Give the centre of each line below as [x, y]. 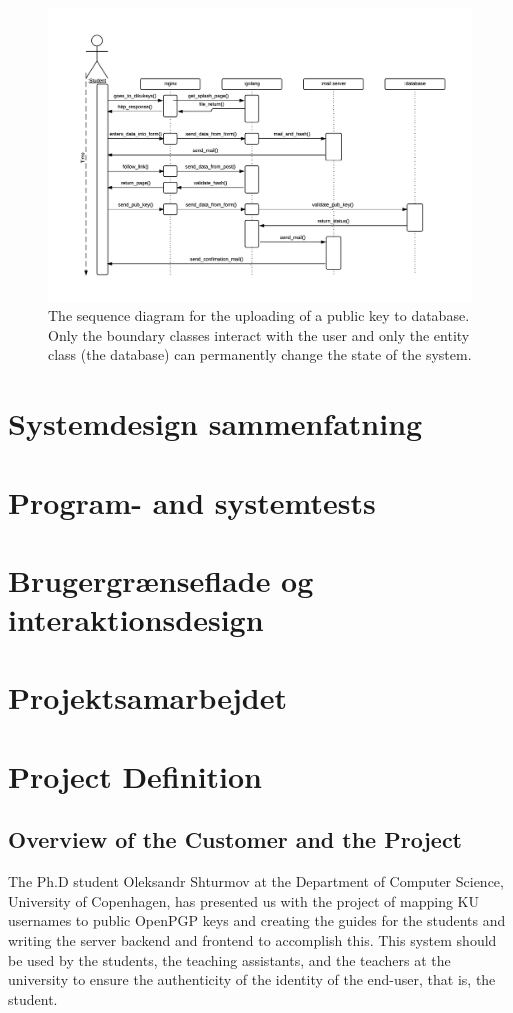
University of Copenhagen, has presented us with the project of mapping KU [244, 900]
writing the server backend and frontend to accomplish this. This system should [252, 939]
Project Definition [135, 775]
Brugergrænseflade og [161, 579]
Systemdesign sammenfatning [215, 423]
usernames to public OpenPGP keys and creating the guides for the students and [257, 920]
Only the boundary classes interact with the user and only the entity [259, 334]
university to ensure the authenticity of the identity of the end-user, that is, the [252, 979]
